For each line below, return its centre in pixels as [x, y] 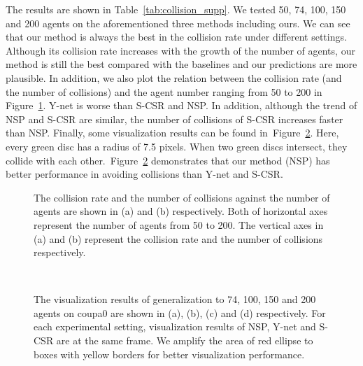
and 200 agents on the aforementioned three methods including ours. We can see [178, 23]
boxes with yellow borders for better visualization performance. [169, 354]
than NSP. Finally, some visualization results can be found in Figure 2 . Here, [172, 133]
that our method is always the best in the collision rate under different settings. [176, 37]
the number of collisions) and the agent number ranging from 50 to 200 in [164, 91]
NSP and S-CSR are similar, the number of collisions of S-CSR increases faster [175, 119]
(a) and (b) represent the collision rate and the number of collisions [178, 238]
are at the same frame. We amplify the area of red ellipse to [185, 340]
